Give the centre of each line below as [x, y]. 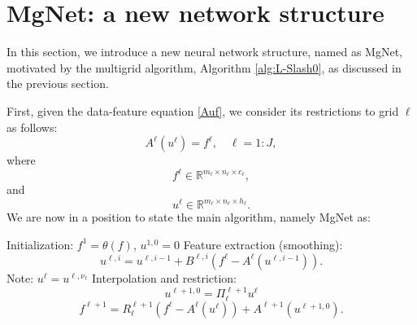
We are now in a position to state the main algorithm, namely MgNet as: [189, 217]
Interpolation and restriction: [165, 277]
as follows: [32, 127]
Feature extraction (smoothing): [263, 244]
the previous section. [58, 83]
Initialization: [40, 244]
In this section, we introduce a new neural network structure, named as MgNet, [204, 52]
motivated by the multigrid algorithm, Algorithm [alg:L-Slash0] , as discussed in [204, 67]
